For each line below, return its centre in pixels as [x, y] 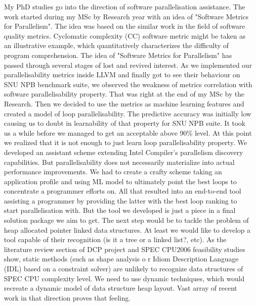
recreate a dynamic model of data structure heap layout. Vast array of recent [121, 288]
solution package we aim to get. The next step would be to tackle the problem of [127, 220]
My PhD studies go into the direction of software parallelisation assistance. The [125, 6]
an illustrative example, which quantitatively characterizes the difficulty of [116, 45]
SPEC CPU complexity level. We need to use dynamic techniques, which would [124, 278]
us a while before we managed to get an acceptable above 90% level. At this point [128, 132]
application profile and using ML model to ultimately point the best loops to [120, 181]
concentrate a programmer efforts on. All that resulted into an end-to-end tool [123, 191]
